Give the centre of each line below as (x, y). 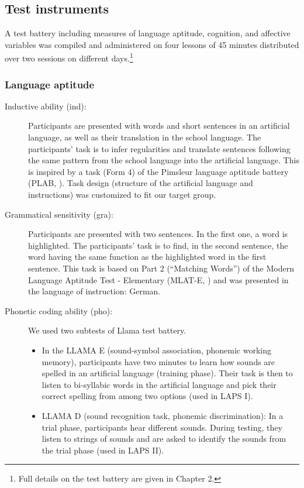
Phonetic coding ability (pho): (59, 310)
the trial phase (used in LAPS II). (103, 450)
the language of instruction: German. (94, 291)
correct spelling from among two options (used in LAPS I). (147, 396)
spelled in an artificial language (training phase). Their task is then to (167, 373)
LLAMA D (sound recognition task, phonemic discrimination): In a (163, 415)
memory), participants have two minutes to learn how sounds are (158, 361)
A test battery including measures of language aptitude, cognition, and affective (148, 33)
